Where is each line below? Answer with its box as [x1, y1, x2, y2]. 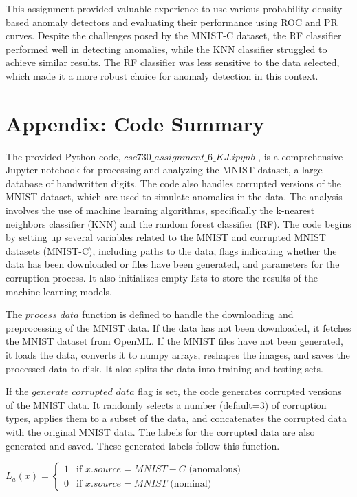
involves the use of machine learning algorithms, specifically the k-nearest [6, 203, 315, 218]
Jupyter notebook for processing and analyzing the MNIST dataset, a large [6, 162, 323, 177]
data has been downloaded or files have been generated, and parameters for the [6, 257, 340, 271]
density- [312, 1, 346, 15]
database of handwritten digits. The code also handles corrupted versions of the [6, 176, 341, 190]
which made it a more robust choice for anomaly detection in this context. [6, 68, 318, 83]
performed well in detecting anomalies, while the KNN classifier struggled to [6, 41, 327, 56]
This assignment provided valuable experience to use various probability [6, 1, 310, 15]
